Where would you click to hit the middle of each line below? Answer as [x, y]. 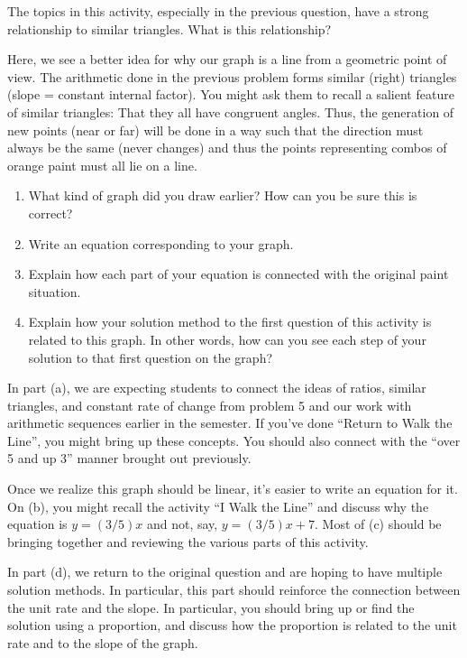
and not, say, [182, 524]
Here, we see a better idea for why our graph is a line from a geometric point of [227, 59]
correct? [50, 213]
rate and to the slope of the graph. [103, 642]
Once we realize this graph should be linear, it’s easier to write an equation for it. [233, 489]
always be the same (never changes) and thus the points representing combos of [227, 148]
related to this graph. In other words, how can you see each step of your [227, 339]
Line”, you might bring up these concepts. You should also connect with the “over [234, 440]
